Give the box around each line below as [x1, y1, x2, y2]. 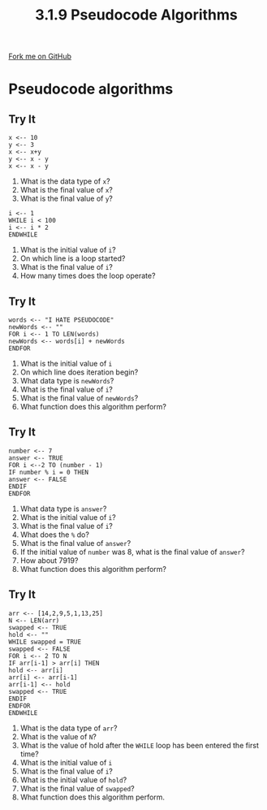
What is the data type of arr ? [19, 723, 118, 733]
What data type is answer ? [19, 504, 107, 513]
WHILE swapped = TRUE [8, 638, 82, 646]
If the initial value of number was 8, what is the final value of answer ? [19, 547, 245, 557]
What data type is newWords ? [19, 376, 114, 385]
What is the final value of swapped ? [19, 783, 136, 793]
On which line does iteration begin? [19, 367, 139, 377]
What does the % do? [19, 530, 89, 539]
